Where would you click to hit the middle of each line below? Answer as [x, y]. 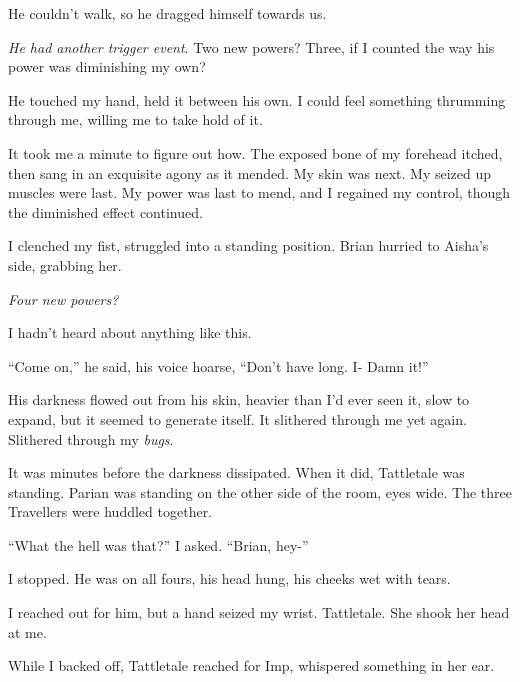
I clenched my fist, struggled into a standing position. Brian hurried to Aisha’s [248, 245]
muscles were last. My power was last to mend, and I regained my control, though [259, 192]
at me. [27, 631]
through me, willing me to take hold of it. [135, 119]
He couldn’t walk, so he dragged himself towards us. [167, 13]
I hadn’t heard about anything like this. [130, 332]
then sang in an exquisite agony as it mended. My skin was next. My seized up [250, 172]
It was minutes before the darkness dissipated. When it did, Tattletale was [236, 472]
